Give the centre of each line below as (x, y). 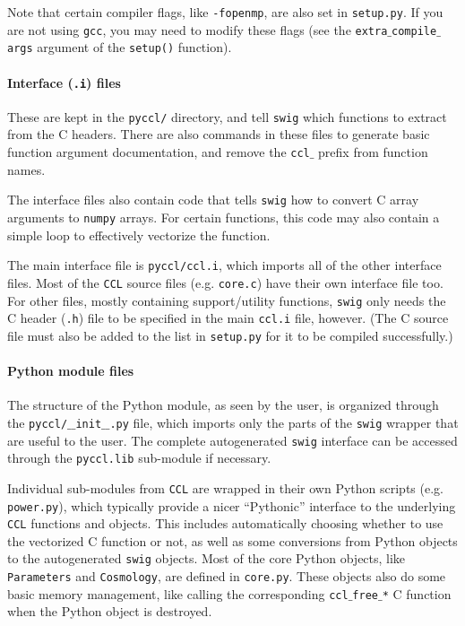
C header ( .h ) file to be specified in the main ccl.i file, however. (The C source (228, 318)
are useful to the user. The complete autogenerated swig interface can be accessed (232, 440)
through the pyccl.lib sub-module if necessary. (139, 458)
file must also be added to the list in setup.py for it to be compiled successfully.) (230, 335)
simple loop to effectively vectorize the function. (139, 235)
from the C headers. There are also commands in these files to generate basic (219, 134)
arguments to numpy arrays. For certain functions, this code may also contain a (224, 217)
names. (26, 169)
